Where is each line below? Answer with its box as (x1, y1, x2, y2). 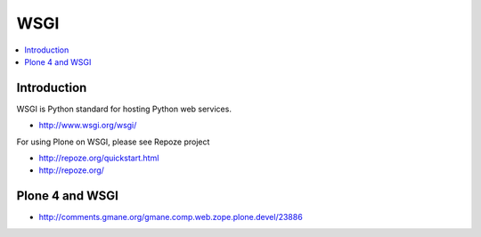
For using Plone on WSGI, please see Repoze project (16, 136, 210, 147)
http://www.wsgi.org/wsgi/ (38, 120, 137, 131)
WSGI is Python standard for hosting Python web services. (16, 103, 232, 114)
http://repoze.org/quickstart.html (38, 152, 159, 164)
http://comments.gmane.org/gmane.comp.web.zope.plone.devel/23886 (38, 212, 303, 223)
